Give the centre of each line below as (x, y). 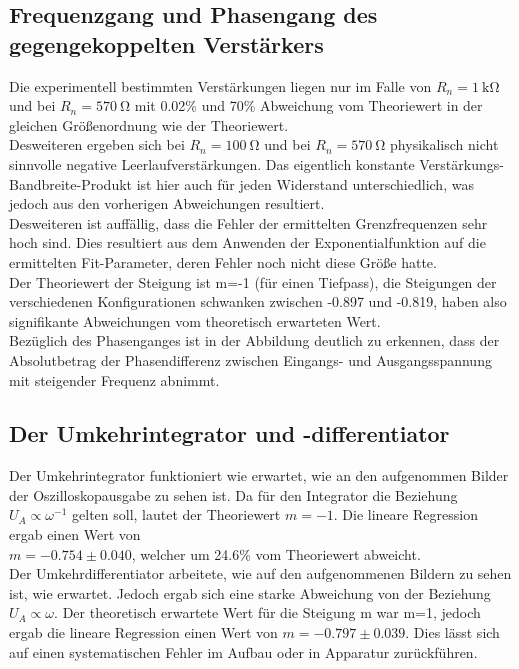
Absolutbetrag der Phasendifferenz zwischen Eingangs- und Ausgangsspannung (250, 359)
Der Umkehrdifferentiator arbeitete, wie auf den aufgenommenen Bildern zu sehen (260, 573)
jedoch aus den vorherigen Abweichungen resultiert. (167, 203)
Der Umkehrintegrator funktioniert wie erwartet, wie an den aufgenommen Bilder (259, 475)
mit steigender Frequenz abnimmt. (114, 379)
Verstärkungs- (461, 163)
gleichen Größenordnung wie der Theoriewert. (149, 124)
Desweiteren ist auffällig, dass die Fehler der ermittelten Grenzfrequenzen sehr (248, 222)
